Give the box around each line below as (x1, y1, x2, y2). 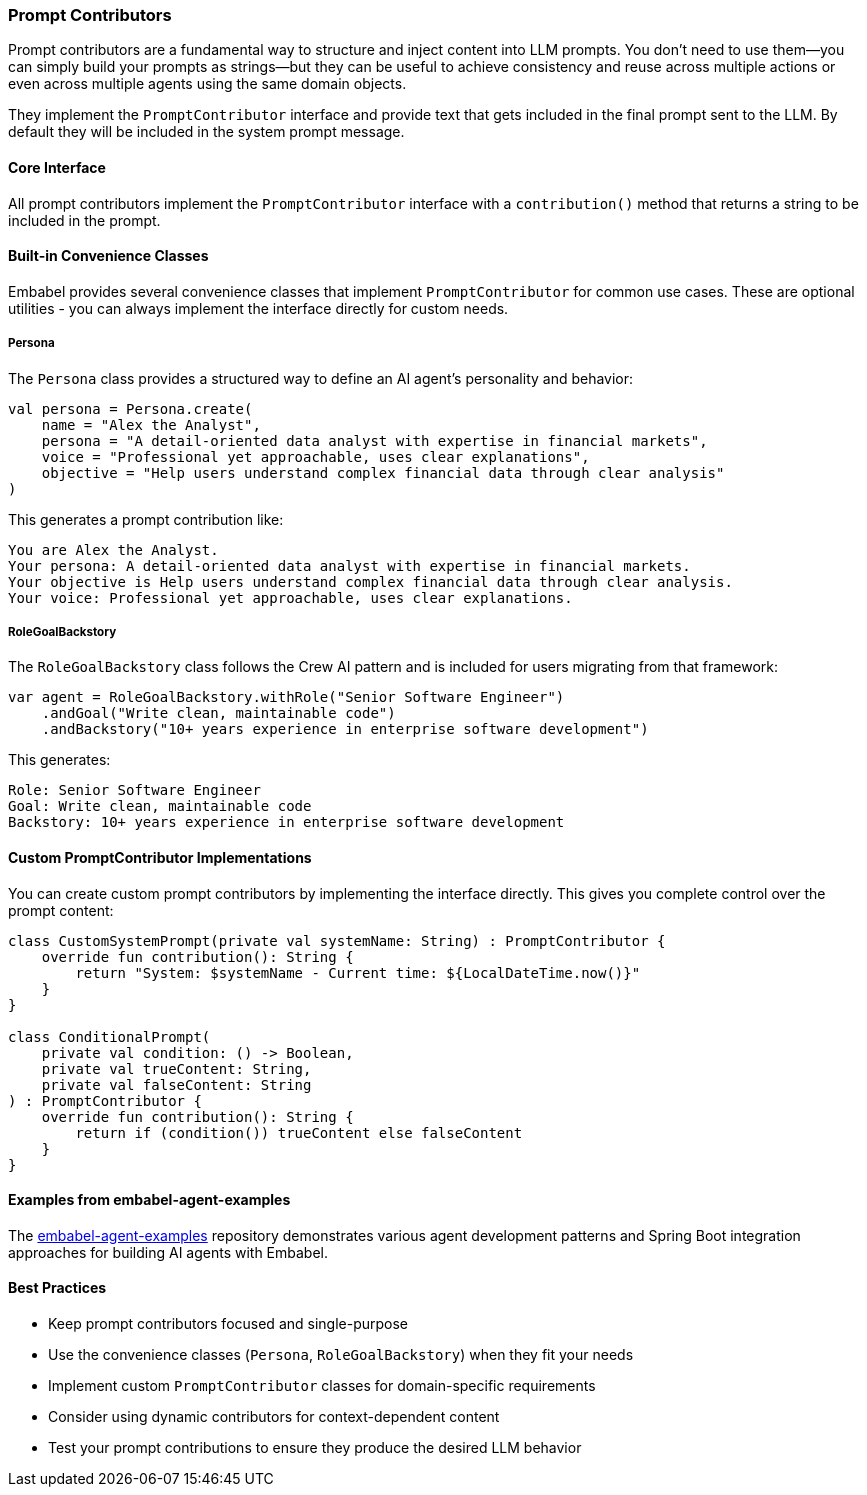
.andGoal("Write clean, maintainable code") (41, 705, 396, 722)
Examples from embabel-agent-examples (8, 1191, 291, 1209)
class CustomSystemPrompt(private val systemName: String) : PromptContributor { (8, 932, 666, 949)
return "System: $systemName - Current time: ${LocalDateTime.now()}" (75, 964, 641, 981)
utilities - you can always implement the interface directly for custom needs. (8, 299, 509, 317)
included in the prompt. (8, 211, 161, 229)
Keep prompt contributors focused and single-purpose (48, 1315, 409, 1333)
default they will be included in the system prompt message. (8, 123, 405, 141)
